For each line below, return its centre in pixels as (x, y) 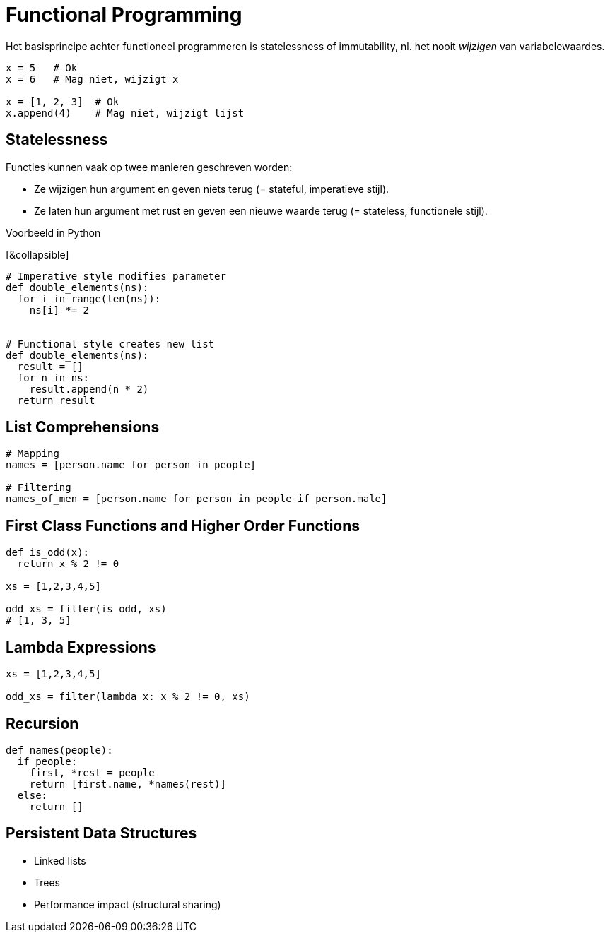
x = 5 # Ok (42, 67)
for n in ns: (53, 378)
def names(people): (59, 750)
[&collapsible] (37, 254)
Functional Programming (124, 15)
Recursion (42, 723)
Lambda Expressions (81, 647)
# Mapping (33, 454)
